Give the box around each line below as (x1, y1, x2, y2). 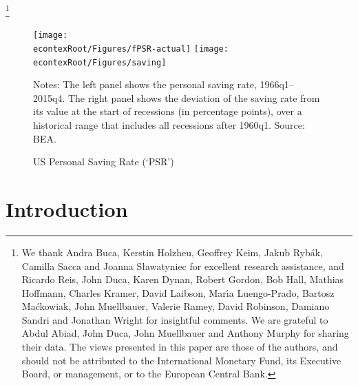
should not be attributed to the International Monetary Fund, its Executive (21, 353, 341, 367)
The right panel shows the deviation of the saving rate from (67, 90, 320, 105)
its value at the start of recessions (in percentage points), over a (33, 104, 302, 118)
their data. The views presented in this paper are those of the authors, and (21, 340, 338, 354)
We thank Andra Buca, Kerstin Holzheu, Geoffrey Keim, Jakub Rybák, (21, 244, 324, 259)
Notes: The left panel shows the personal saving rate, (33, 77, 257, 92)
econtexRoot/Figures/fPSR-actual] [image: (33, 43, 229, 54)
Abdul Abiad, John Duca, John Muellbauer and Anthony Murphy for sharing (21, 326, 349, 340)
